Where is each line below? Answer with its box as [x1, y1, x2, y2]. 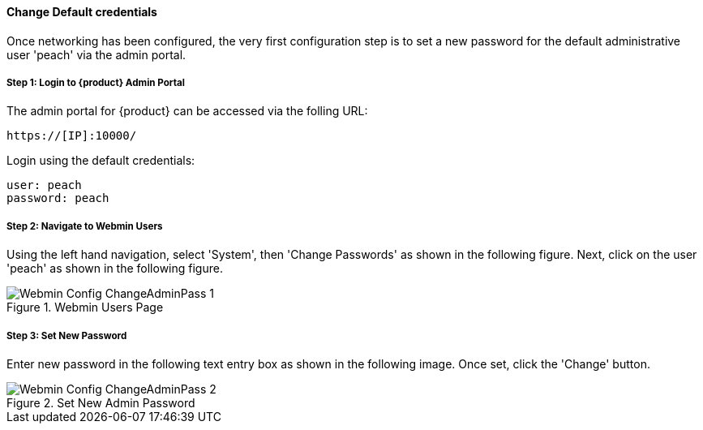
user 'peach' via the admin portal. [6, 47, 186, 62]
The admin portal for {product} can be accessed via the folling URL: [6, 104, 368, 118]
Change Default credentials [6, 5, 157, 19]
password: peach [6, 191, 109, 205]
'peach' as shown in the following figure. [6, 261, 223, 276]
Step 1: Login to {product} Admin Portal [6, 77, 185, 88]
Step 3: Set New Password [6, 329, 127, 342]
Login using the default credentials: [6, 153, 195, 168]
